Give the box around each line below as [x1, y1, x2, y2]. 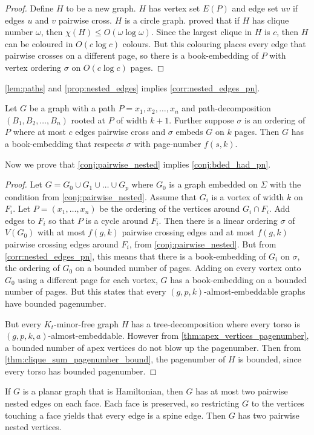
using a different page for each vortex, [18, 273, 158, 286]
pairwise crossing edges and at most [122, 226, 255, 238]
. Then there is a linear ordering [159, 214, 278, 226]
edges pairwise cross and [75, 125, 166, 138]
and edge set [232, 2, 278, 14]
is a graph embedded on [169, 178, 258, 191]
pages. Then [234, 125, 280, 138]
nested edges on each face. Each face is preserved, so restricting [5, 397, 240, 410]
